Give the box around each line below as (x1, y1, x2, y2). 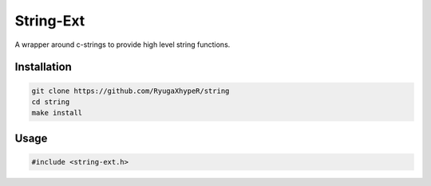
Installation (14, 60, 72, 74)
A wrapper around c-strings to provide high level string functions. (14, 40, 231, 49)
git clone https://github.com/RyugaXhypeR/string (31, 86, 230, 95)
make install (31, 108, 83, 118)
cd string (31, 97, 70, 107)
